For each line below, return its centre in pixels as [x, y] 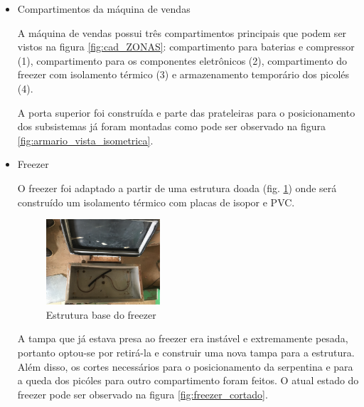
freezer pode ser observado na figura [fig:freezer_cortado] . [143, 394]
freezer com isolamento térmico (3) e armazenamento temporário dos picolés [183, 74]
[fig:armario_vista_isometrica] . [85, 140]
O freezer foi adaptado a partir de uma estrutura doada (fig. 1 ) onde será [177, 187]
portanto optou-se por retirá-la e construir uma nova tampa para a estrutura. [186, 352]
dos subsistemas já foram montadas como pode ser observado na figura [171, 126]
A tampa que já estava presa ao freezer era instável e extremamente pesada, [183, 338]
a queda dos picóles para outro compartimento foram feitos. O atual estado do [188, 380]
